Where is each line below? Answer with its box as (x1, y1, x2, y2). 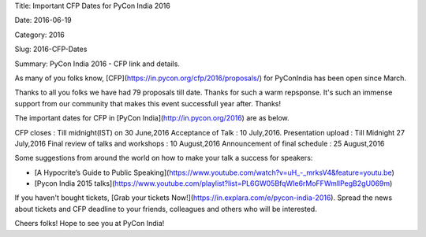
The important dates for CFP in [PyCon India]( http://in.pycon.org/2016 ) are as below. (14, 113, 290, 123)
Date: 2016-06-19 (14, 16, 73, 25)
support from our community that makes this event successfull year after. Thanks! (14, 98, 282, 108)
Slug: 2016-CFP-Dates (14, 44, 88, 54)
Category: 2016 (14, 30, 65, 39)
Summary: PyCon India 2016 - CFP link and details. (14, 59, 181, 69)
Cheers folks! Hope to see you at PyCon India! (14, 219, 165, 228)
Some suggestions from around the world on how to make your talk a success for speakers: (14, 154, 313, 163)
